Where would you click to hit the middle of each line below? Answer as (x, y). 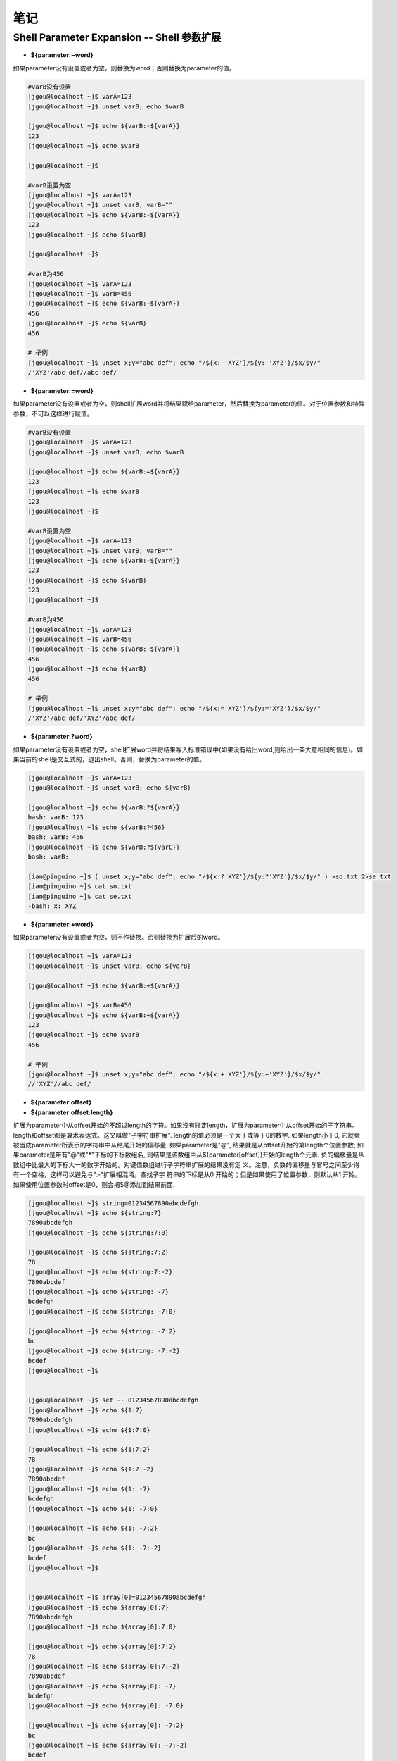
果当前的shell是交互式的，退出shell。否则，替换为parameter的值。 (109, 759)
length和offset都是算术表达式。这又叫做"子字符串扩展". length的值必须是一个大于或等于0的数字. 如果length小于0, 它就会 (186, 1135)
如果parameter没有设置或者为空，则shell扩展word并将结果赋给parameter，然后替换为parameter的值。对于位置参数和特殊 (189, 404)
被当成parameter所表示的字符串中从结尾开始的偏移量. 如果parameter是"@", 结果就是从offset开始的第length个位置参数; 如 (188, 1145)
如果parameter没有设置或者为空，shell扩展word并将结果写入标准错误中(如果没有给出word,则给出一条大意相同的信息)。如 (188, 749)
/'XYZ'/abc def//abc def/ (72, 373)
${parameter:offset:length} (72, 1112)
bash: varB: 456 (56, 837)
